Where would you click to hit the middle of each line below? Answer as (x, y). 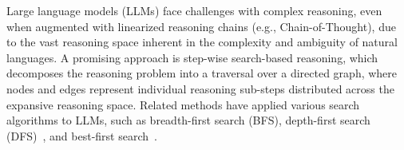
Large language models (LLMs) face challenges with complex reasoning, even (194, 10)
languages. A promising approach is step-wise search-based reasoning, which (192, 57)
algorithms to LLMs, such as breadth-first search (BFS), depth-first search (188, 120)
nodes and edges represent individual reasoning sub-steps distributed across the (200, 88)
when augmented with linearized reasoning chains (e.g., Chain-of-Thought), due (201, 26)
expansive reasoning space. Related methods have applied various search (183, 104)
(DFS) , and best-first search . (82, 135)
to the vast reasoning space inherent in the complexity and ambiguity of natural (202, 42)
